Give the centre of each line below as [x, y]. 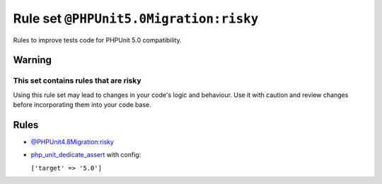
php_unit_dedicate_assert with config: [86, 155]
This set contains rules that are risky [77, 81]
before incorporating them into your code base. [82, 105]
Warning [33, 60]
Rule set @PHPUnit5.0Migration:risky [136, 18]
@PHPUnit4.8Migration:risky [73, 142]
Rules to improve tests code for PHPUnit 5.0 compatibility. [97, 40]
